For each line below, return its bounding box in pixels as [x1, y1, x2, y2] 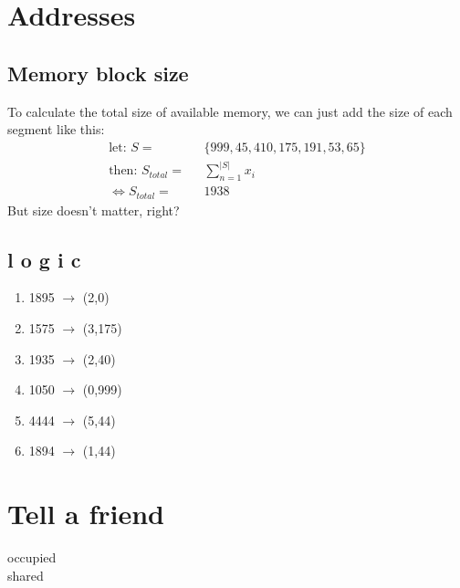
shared [7, 565, 44, 584]
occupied [7, 548, 57, 567]
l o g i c [7, 245, 81, 273]
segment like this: [7, 120, 105, 139]
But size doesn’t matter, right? [7, 200, 180, 219]
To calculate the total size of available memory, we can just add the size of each [7, 101, 453, 121]
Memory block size [7, 58, 189, 87]
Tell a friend [7, 495, 165, 532]
